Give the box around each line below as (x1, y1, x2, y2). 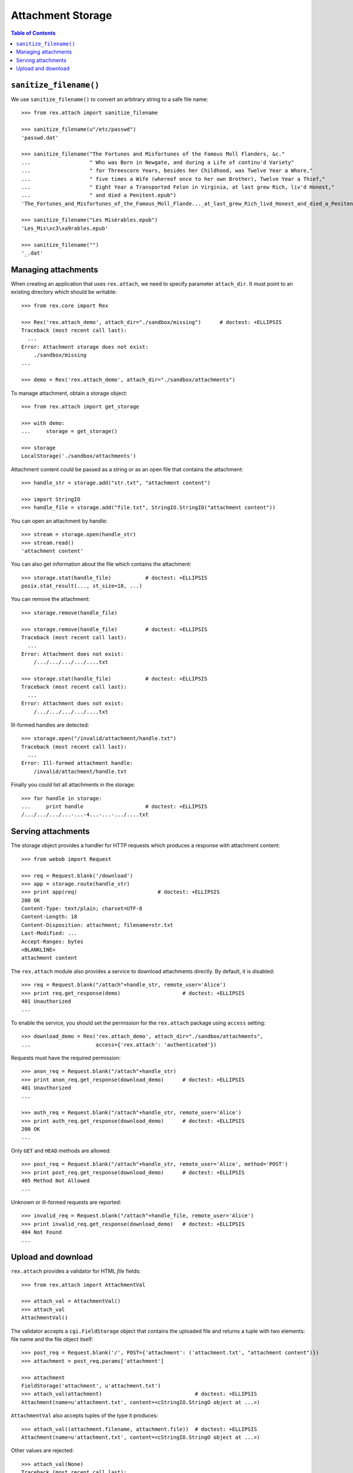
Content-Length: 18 (21, 913, 78, 920)
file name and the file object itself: (11, 1336, 94, 1343)
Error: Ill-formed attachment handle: (21, 760, 134, 767)
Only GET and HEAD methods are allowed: (11, 1147, 111, 1154)
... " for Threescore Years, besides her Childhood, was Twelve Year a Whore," (21, 167, 313, 174)
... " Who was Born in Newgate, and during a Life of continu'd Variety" (21, 159, 294, 166)
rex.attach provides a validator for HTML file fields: (11, 1267, 141, 1275)
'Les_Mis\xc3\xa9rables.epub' (21, 224, 109, 232)
